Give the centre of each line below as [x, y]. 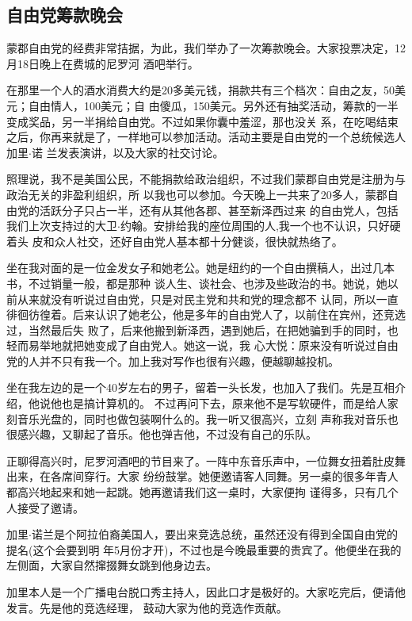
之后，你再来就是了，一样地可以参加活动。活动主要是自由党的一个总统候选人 [206, 137]
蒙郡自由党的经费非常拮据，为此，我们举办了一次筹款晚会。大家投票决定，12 [206, 48]
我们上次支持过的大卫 [62, 226]
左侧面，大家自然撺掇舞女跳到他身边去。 [112, 565]
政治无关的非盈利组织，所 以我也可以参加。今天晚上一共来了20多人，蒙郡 [197, 194]
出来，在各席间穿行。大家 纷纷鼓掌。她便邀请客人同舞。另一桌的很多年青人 [202, 476]
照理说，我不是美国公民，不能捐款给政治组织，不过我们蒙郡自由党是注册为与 [206, 179]
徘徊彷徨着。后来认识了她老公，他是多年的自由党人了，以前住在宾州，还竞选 [206, 314]
